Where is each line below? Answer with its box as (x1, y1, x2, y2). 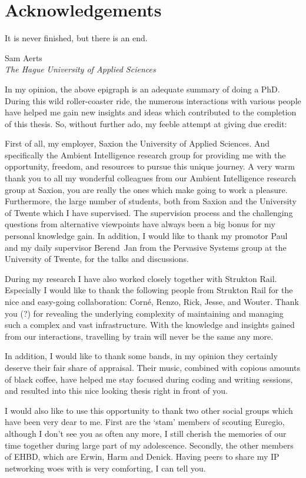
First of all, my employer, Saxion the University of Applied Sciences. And (5, 137, 270, 150)
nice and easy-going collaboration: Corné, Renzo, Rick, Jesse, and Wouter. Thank (5, 296, 299, 307)
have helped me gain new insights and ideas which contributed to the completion (5, 106, 297, 118)
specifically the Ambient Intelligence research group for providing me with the (5, 148, 286, 161)
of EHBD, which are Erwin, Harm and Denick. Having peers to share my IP (5, 450, 280, 463)
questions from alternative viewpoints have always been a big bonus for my (5, 218, 275, 230)
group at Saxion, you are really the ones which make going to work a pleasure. (5, 183, 288, 195)
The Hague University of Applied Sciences (5, 63, 156, 75)
